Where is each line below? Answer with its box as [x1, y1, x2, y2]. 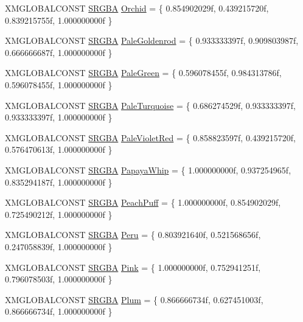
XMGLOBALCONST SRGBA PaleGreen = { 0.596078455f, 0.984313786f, [5, 66, 282, 79]
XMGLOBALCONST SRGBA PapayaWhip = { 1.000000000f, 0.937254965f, [5, 163, 291, 176]
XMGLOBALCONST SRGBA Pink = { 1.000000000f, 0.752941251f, [5, 261, 261, 273]
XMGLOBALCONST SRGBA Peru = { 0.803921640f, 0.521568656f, [5, 228, 261, 241]
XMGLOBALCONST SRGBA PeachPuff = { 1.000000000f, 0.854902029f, [5, 196, 281, 209]
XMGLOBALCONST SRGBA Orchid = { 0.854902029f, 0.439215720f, [5, 2, 269, 14]
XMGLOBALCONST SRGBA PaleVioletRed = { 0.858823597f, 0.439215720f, [5, 131, 296, 144]
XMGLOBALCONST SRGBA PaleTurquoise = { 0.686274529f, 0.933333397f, [5, 99, 296, 111]
